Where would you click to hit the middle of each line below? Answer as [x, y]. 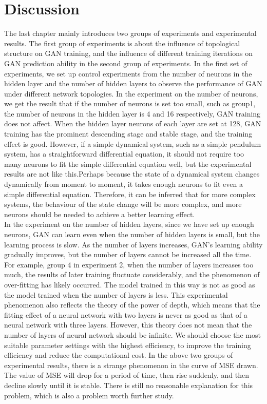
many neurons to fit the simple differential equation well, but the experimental [128, 163]
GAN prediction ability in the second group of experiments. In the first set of [126, 63]
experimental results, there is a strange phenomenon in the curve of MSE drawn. [131, 365]
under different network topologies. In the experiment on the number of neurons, [131, 93]
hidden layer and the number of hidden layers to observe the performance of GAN [133, 83]
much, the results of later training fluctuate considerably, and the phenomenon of [132, 274]
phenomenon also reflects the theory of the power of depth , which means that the [132, 305]
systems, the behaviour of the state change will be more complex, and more [123, 204]
